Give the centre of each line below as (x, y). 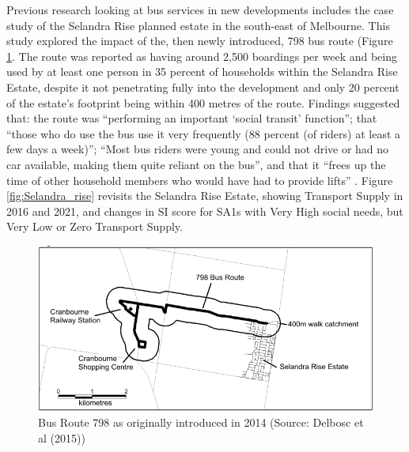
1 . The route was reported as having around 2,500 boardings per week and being (202, 56)
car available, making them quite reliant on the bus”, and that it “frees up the (196, 164)
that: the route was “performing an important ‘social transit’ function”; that (192, 118)
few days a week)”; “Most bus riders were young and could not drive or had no (198, 149)
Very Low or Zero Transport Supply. (95, 226)
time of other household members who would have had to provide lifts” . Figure (200, 180)
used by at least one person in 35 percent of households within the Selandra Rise (202, 72)
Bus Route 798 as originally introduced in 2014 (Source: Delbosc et (201, 422)
